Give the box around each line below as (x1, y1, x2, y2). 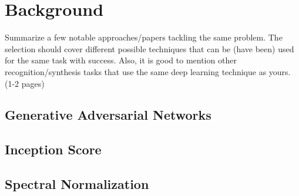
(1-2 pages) (5, 77, 45, 89)
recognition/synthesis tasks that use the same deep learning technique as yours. (5, 65, 291, 77)
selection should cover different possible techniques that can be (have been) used (5, 42, 294, 55)
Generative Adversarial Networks (5, 106, 211, 124)
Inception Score (5, 140, 102, 158)
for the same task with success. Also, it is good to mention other (5, 54, 237, 66)
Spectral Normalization (5, 175, 149, 193)
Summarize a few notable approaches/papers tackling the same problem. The (5, 31, 283, 43)
